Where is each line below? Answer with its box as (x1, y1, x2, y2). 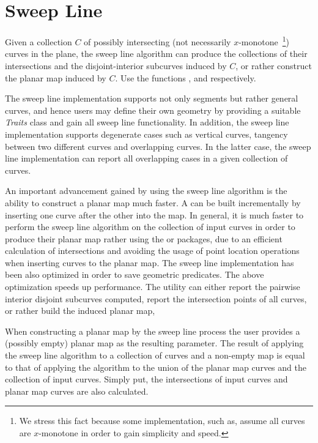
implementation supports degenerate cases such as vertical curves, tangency (5, 127, 288, 140)
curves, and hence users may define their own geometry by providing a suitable (5, 103, 301, 116)
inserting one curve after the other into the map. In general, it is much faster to (5, 208, 304, 221)
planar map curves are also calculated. (5, 384, 149, 397)
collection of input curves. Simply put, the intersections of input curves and (5, 373, 288, 385)
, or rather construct (235, 59, 312, 72)
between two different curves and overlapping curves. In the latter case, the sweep (5, 140, 311, 152)
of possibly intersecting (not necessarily (84, 35, 231, 48)
